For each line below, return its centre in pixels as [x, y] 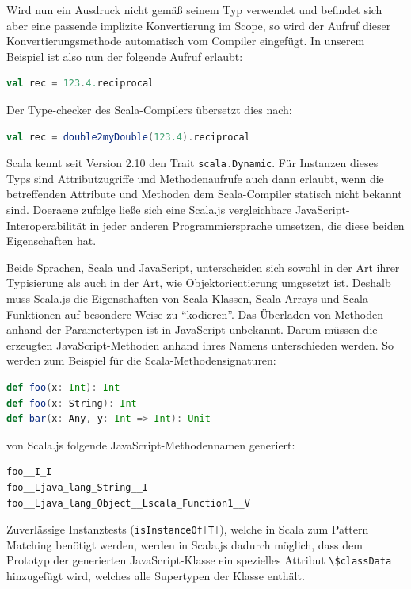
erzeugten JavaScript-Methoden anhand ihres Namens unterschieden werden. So [200, 344]
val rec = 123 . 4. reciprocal [80, 84]
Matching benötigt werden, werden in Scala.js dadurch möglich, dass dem [185, 544]
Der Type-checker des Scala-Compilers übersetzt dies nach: [149, 109]
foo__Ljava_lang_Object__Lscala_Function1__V [128, 503]
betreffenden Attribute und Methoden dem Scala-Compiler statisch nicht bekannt [204, 194]
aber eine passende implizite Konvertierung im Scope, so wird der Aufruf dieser [199, 25]
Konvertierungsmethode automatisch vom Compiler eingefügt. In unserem [186, 41]
